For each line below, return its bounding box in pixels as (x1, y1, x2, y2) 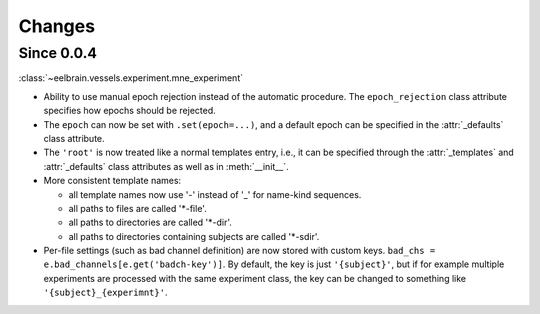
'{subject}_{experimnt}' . (43, 286, 168, 299)
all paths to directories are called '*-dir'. (68, 216, 232, 229)
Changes (18, 15, 95, 37)
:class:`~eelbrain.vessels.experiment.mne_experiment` (18, 72, 244, 84)
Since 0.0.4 (18, 44, 97, 62)
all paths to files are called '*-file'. (68, 202, 207, 214)
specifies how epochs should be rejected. (43, 105, 216, 117)
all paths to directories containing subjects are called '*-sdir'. (68, 230, 320, 242)
